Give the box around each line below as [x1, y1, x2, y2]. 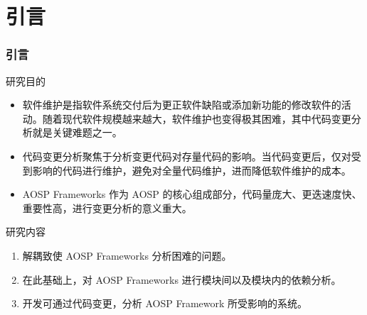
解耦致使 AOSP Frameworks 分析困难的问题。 [22, 248, 232, 262]
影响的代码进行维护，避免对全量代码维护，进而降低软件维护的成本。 [32, 162, 351, 177]
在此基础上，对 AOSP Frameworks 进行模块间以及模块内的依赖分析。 [22, 272, 341, 287]
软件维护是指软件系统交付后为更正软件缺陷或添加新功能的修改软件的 [22, 97, 341, 112]
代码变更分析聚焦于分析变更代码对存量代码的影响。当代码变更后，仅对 [22, 148, 351, 163]
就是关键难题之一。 [32, 125, 122, 140]
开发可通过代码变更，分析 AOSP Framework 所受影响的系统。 [22, 296, 308, 311]
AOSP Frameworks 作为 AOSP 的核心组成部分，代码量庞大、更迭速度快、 [22, 187, 362, 201]
